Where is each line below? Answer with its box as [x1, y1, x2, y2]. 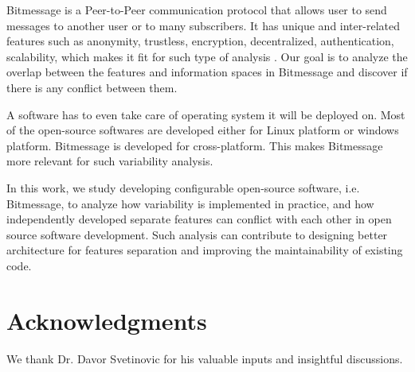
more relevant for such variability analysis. [6, 153, 213, 169]
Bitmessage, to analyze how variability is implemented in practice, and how [6, 195, 374, 211]
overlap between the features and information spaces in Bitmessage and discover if [6, 64, 408, 80]
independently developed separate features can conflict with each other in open [6, 211, 392, 227]
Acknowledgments [6, 304, 207, 336]
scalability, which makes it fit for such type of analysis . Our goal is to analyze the [6, 48, 408, 64]
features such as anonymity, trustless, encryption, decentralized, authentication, [6, 33, 394, 49]
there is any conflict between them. [6, 79, 178, 95]
